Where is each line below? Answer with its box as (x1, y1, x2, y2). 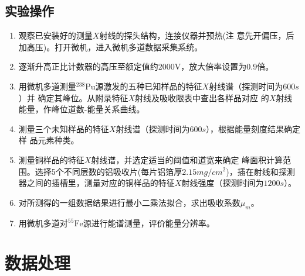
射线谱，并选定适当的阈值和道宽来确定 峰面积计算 (91, 153, 283, 165)
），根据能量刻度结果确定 (205, 122, 300, 134)
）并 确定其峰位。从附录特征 (18, 91, 128, 103)
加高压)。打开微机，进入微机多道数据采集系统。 (18, 40, 203, 53)
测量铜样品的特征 (18, 153, 84, 165)
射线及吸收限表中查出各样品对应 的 (135, 91, 269, 103)
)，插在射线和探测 (226, 165, 295, 177)
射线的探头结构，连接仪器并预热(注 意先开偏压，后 (99, 29, 294, 42)
